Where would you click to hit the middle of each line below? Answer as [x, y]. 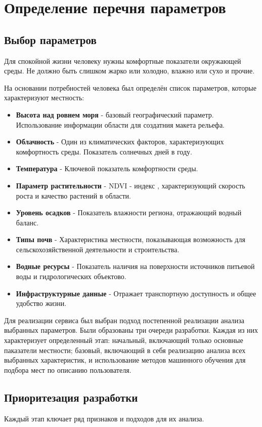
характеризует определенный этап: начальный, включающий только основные [124, 340]
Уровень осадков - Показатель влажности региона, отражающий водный [129, 212]
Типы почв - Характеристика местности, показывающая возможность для [130, 239]
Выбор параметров [50, 39]
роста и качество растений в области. [73, 195]
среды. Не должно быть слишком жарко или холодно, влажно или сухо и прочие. [129, 71]
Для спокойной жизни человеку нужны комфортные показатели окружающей [123, 61]
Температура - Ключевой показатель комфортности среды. [107, 168]
